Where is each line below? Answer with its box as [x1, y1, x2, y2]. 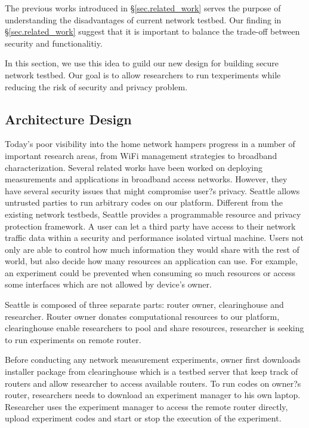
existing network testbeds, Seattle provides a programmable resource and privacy [5, 207, 301, 220]
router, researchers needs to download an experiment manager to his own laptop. [5, 389, 301, 401]
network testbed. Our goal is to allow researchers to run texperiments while [5, 68, 281, 81]
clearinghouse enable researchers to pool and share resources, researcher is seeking [5, 322, 304, 334]
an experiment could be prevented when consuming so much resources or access [5, 266, 296, 279]
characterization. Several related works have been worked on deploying [5, 161, 262, 173]
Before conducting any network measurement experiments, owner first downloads [5, 353, 301, 366]
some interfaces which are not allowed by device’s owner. [5, 278, 212, 291]
